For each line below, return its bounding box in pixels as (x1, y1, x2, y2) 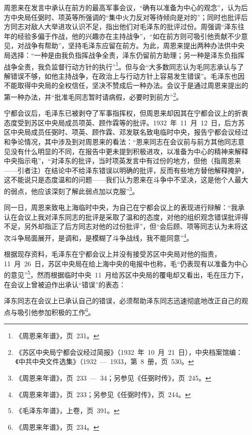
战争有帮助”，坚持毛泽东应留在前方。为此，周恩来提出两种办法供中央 (24, 40, 245, 51)
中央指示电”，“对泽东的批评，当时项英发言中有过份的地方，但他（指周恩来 (4, 156, 241, 166)
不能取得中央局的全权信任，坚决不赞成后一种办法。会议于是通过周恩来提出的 (4, 80, 248, 90)
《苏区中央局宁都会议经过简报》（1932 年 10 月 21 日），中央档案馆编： (15, 347, 243, 357)
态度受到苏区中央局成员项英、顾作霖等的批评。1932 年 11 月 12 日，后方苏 (4, 117, 245, 127)
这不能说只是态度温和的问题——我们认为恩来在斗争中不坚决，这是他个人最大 (4, 174, 248, 185)
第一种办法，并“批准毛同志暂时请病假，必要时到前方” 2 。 (4, 90, 183, 102)
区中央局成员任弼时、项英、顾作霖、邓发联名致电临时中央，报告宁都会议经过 (4, 127, 248, 137)
